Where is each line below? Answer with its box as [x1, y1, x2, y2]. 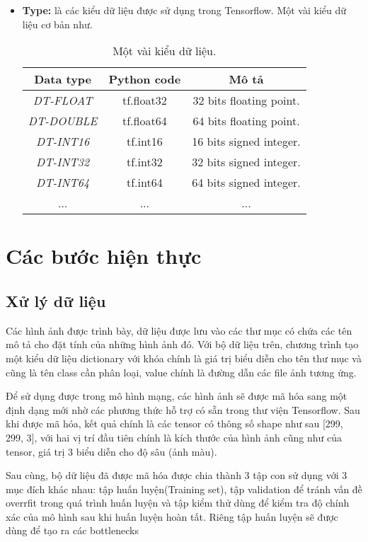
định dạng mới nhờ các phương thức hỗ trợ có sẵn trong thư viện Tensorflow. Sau [6, 402, 360, 417]
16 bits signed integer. [192, 133, 301, 150]
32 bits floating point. [192, 92, 300, 109]
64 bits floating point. [192, 113, 300, 129]
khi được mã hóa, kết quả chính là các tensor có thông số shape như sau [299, [6, 416, 343, 431]
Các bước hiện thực [6, 241, 202, 270]
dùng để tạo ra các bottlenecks [6, 523, 139, 538]
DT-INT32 [36, 154, 90, 171]
